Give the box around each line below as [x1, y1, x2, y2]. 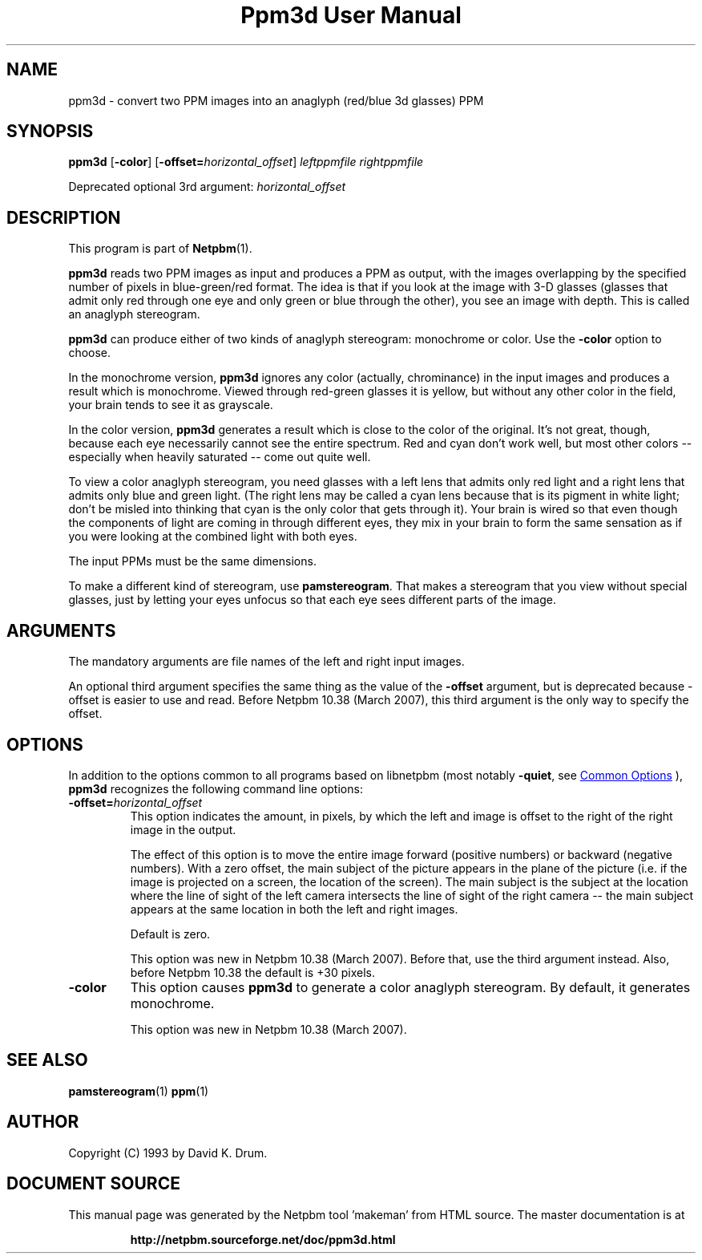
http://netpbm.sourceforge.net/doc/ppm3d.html [130, 1232, 396, 1246]
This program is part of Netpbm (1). [68, 241, 252, 256]
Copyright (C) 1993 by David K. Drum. [68, 1145, 268, 1160]
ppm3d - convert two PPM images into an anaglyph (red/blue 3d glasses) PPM [68, 93, 484, 107]
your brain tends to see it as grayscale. [68, 398, 273, 412]
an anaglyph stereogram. [68, 307, 200, 322]
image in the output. [130, 822, 236, 837]
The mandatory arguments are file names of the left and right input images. [68, 654, 465, 669]
